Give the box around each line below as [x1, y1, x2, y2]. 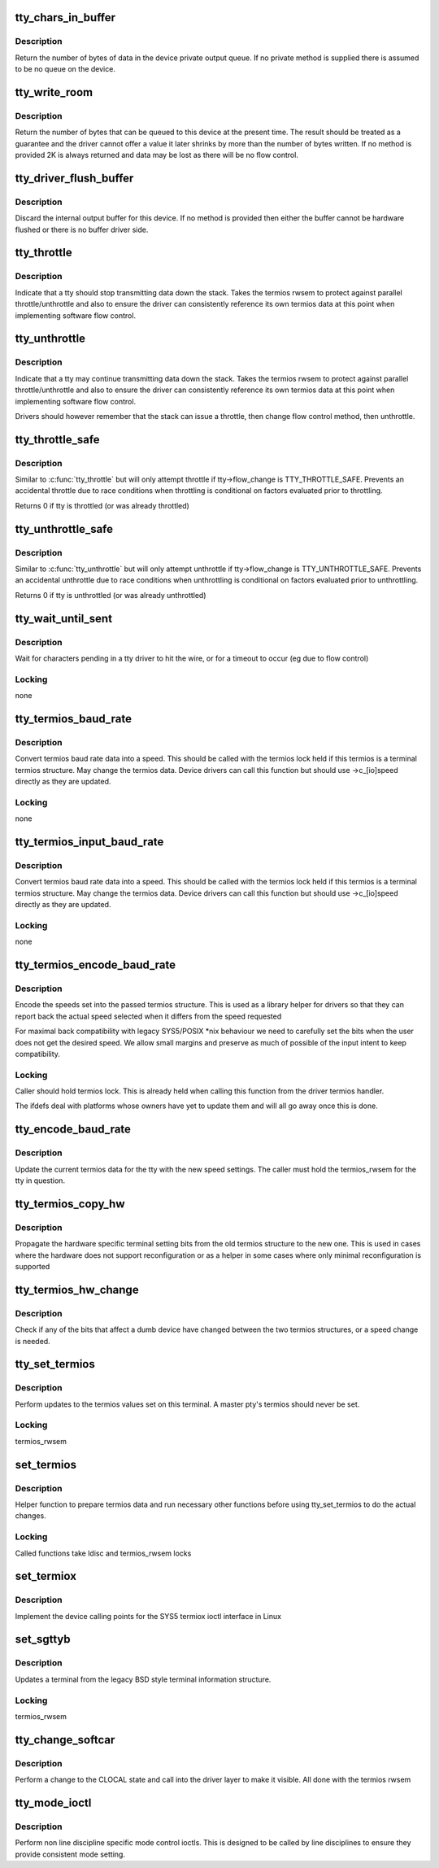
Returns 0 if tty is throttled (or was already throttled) [15, 500, 190, 510]
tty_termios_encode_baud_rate [15, 958, 176, 972]
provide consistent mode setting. [15, 1849, 126, 1859]
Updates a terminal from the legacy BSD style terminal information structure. [15, 1674, 272, 1684]
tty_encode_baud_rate [15, 1123, 132, 1137]
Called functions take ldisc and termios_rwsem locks [15, 1548, 192, 1558]
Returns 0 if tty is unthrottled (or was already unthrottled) [15, 590, 206, 600]
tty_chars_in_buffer [15, 11, 116, 24]
